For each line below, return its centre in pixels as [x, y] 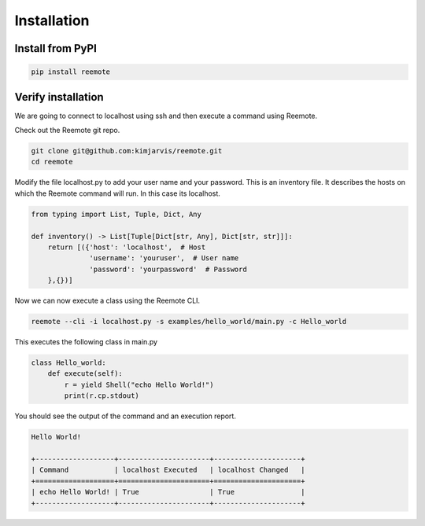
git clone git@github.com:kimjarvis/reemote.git [127, 151]
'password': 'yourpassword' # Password [168, 269]
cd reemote [52, 162]
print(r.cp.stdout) [102, 396]
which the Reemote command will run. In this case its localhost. [117, 193]
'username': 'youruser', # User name [164, 258]
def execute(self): [85, 374]
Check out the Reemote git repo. [67, 131]
